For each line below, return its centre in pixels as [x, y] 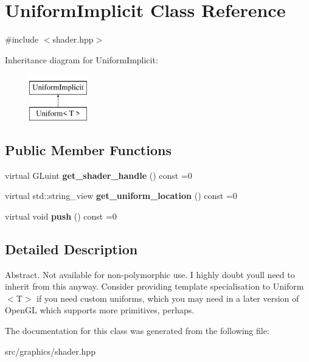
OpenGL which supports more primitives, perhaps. [100, 310]
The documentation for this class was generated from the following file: [137, 331]
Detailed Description [71, 249]
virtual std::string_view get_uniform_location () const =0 [121, 196]
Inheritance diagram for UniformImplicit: [82, 59]
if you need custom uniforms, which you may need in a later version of [168, 298]
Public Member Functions [88, 149]
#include [22, 39]
